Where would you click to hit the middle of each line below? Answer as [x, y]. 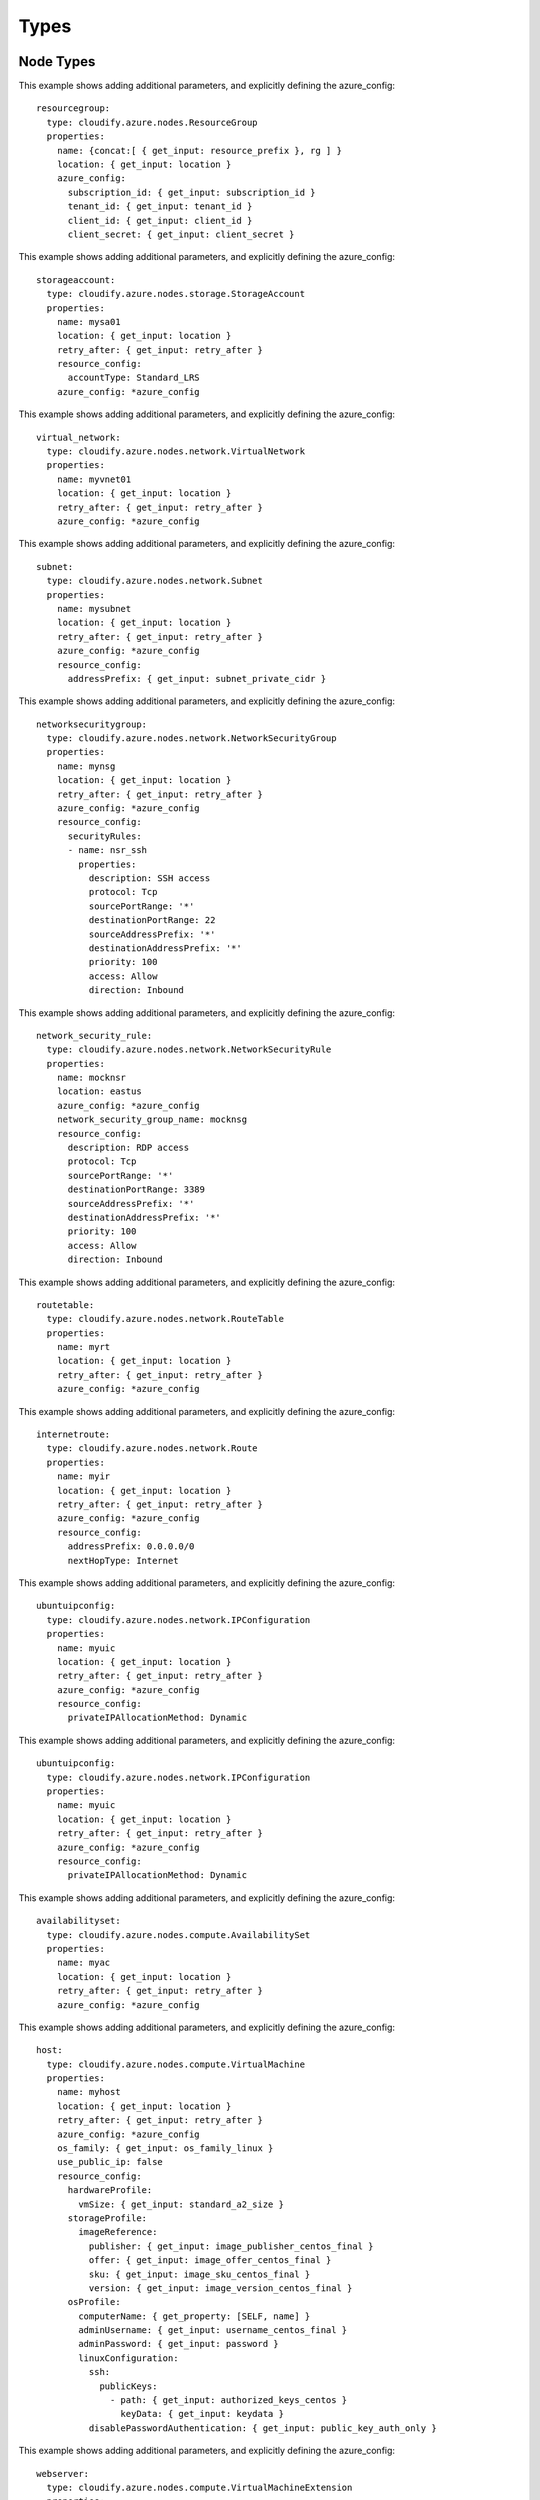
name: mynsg [86, 766]
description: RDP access [128, 1148]
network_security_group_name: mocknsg [152, 1119]
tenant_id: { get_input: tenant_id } [160, 206]
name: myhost [88, 2092]
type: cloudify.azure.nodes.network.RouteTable [165, 1319]
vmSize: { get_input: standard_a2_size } [181, 2204]
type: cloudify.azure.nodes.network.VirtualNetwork [175, 451]
